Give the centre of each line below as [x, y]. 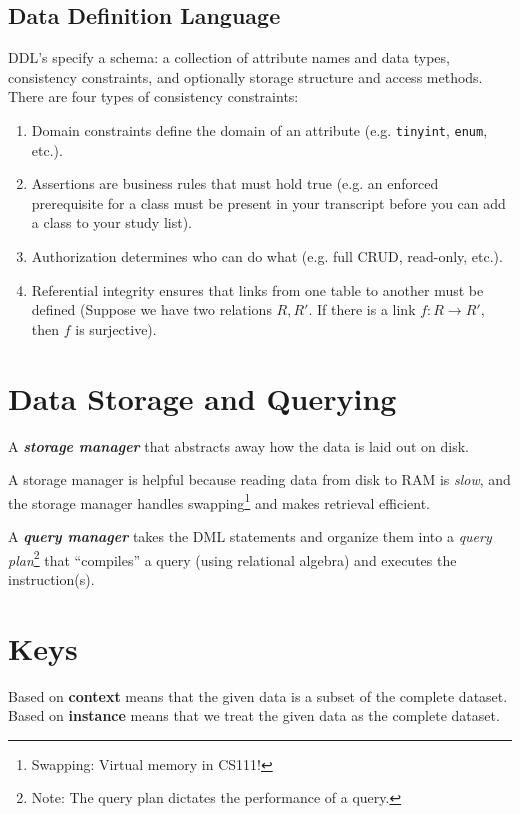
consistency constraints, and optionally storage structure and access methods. [245, 76]
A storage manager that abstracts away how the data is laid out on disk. [238, 445]
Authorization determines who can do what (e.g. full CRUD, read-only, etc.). [267, 256]
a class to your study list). [111, 222]
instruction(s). [51, 578]
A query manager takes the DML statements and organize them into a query [250, 535]
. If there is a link [362, 309]
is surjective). [116, 328]
